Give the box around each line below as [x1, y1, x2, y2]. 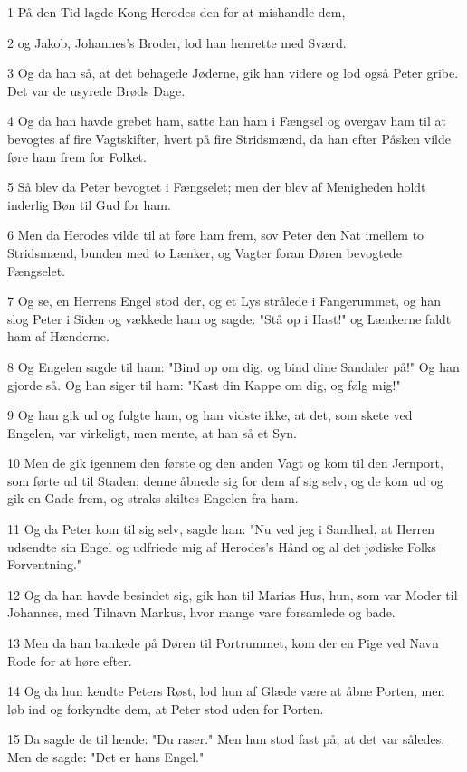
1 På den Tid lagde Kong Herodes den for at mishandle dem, [7, 3, 346, 21]
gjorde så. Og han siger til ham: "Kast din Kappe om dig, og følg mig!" [7, 375, 401, 394]
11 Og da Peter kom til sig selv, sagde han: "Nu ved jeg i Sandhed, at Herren [7, 519, 435, 538]
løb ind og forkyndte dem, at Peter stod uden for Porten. [7, 699, 324, 718]
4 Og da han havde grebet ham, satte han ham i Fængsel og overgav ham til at [7, 111, 446, 130]
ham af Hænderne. [7, 327, 110, 346]
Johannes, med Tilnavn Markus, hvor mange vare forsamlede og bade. [7, 603, 396, 622]
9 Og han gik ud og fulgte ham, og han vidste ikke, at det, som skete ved [7, 405, 413, 424]
